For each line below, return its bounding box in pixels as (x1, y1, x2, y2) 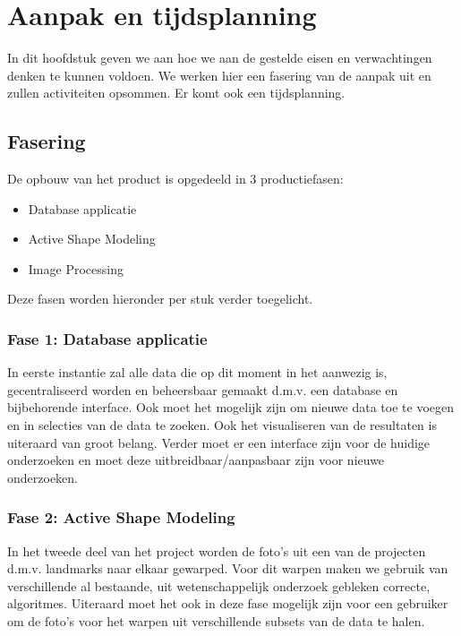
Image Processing (28, 259, 124, 278)
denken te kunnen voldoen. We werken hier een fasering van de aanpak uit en (7, 65, 431, 84)
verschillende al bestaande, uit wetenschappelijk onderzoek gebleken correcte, (7, 576, 431, 595)
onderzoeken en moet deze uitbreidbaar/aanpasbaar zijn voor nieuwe (7, 451, 385, 469)
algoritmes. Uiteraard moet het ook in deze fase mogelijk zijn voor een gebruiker (7, 594, 448, 613)
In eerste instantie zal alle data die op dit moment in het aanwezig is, (7, 363, 388, 382)
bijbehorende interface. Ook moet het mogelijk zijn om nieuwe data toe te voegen (7, 398, 454, 417)
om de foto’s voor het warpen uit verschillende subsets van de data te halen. (7, 612, 425, 631)
